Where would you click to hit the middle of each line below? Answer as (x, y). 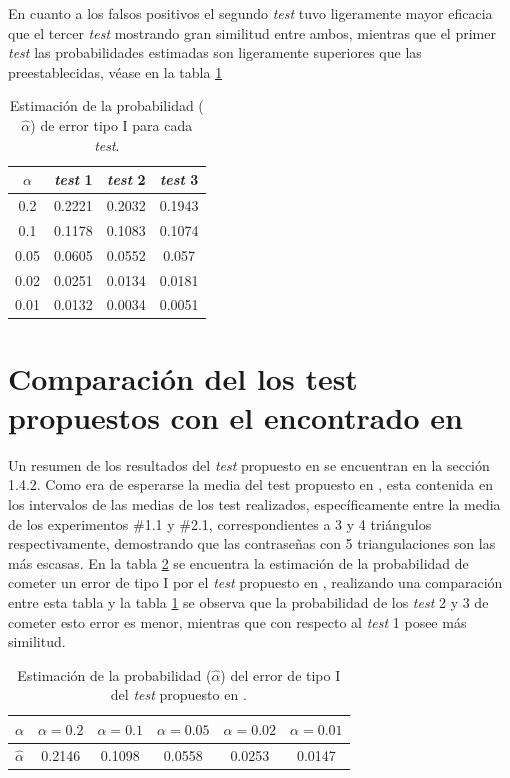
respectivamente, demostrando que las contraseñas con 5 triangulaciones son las (252, 543)
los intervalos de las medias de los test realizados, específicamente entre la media (254, 503)
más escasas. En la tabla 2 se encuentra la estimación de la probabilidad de (238, 562)
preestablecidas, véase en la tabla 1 (115, 71)
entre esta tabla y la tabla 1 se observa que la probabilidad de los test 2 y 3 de (248, 601)
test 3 (179, 179)
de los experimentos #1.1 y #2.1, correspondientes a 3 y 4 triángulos (220, 523)
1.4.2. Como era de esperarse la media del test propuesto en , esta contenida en (251, 484)
